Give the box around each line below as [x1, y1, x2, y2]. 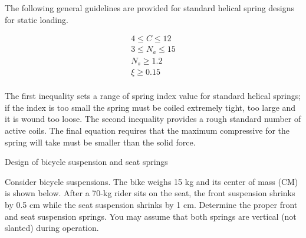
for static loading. [5, 13, 68, 25]
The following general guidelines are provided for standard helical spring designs [5, 2, 295, 14]
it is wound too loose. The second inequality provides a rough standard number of [5, 113, 301, 125]
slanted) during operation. [5, 222, 99, 234]
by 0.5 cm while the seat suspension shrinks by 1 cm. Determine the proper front [5, 199, 298, 210]
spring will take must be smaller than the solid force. [5, 135, 196, 148]
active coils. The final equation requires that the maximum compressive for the [5, 124, 290, 137]
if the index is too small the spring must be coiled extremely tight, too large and [5, 101, 296, 113]
